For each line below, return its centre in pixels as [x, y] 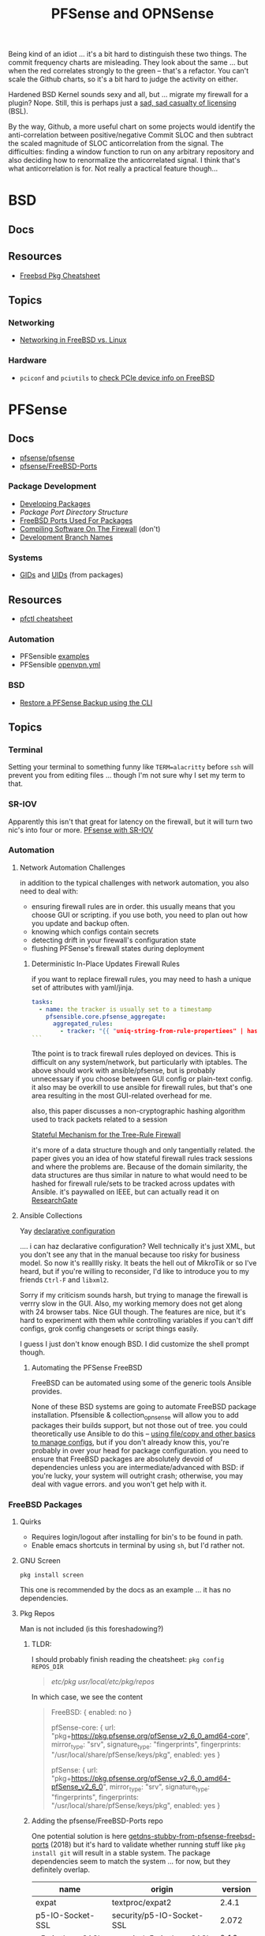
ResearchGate [54, 1201]
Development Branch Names [66, 537]
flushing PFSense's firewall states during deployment [118, 948]
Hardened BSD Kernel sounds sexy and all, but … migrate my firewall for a [128, 95]
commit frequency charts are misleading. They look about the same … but [128, 62]
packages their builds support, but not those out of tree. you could [139, 1425]
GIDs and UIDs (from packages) [71, 575]
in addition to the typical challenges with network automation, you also [134, 882]
